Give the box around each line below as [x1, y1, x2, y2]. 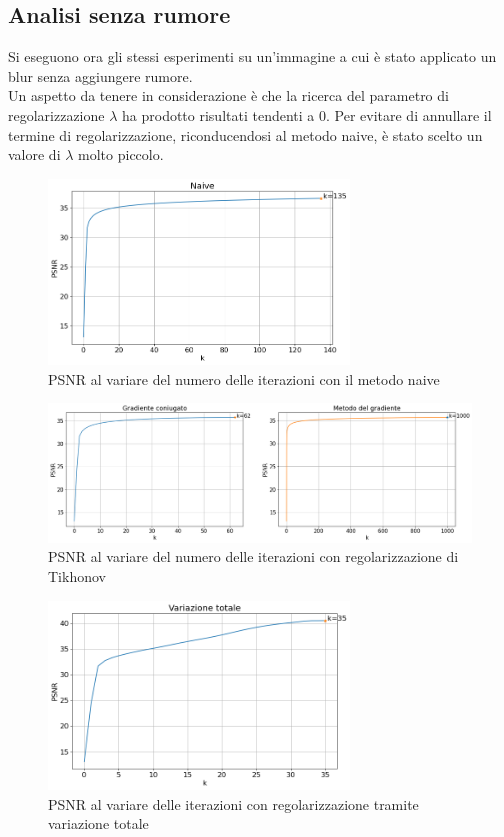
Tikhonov [48, 566, 106, 587]
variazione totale [48, 813, 149, 834]
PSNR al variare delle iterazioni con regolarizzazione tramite [48, 793, 419, 814]
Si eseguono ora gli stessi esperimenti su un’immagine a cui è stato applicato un [8, 46, 497, 67]
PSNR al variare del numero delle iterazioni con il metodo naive [48, 368, 440, 389]
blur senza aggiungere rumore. [8, 65, 193, 86]
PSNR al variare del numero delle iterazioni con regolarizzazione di [48, 546, 459, 567]
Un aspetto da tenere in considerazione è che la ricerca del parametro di [8, 85, 449, 106]
